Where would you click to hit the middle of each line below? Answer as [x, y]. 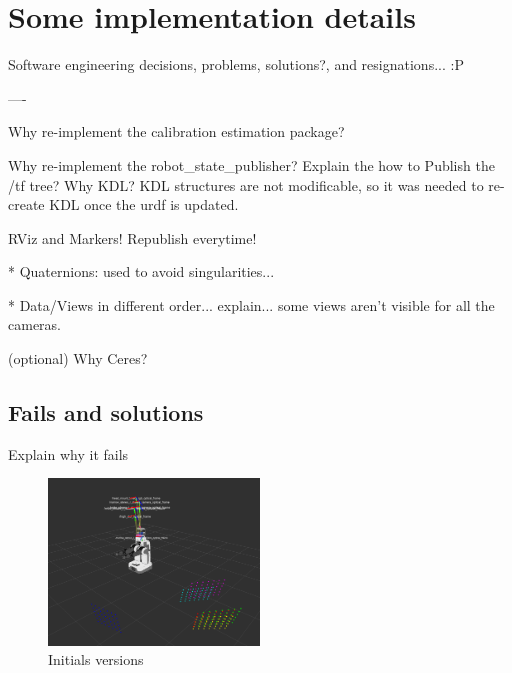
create [26, 204]
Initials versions [96, 659]
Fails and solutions [106, 412]
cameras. [34, 324]
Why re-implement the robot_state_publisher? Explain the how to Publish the [251, 164]
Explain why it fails [68, 453]
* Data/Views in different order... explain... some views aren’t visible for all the [251, 304]
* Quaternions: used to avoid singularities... [141, 271]
